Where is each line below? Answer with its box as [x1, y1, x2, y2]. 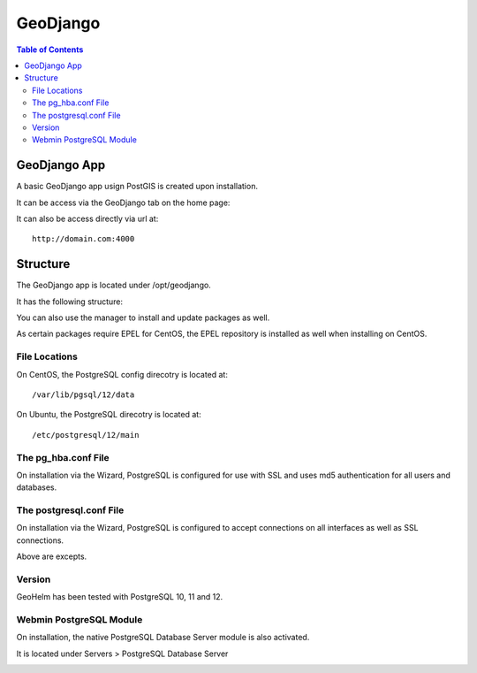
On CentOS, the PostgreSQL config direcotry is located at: [16, 369, 229, 379]
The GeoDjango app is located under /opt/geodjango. [16, 279, 211, 291]
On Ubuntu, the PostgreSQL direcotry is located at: [16, 409, 202, 420]
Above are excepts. [16, 551, 87, 562]
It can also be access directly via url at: [16, 213, 159, 224]
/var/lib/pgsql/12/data [32, 389, 135, 400]
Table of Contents [16, 44, 84, 55]
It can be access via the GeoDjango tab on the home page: [16, 197, 231, 208]
